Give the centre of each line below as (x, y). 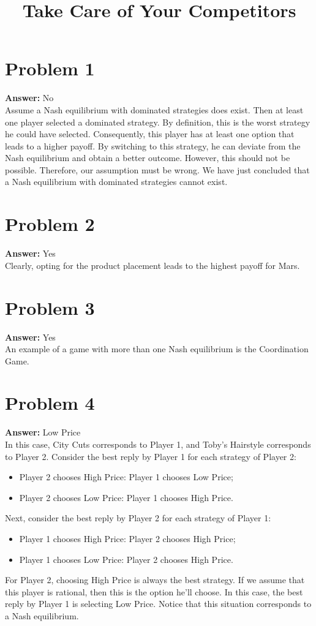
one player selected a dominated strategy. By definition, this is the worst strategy (158, 122)
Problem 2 (50, 224)
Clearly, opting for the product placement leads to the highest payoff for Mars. (152, 265)
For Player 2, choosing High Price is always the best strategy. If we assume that (155, 580)
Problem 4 (50, 403)
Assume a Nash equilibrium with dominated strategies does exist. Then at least (154, 109)
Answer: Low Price (43, 432)
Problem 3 (50, 307)
